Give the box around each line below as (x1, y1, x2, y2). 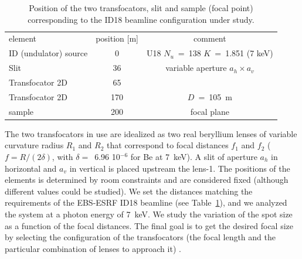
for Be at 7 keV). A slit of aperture (130, 150, 257, 162)
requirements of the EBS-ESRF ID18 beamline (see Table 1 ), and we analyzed (5, 196, 287, 209)
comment (194, 32, 226, 45)
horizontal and (5, 162, 57, 174)
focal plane (190, 105, 229, 117)
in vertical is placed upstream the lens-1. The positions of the (69, 162, 290, 174)
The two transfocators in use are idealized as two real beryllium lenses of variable (5, 127, 297, 139)
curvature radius (5, 139, 64, 151)
